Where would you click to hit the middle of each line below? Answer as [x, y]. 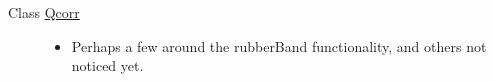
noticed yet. [107, 65]
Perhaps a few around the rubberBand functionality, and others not [279, 45]
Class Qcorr [44, 12]
